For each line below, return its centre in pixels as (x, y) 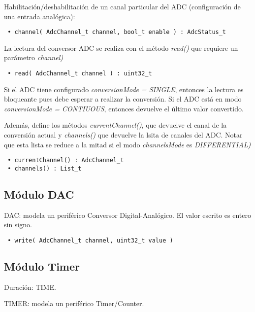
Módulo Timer (42, 266)
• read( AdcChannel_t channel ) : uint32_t (80, 74)
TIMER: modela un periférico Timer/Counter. (74, 303)
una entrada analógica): (40, 16)
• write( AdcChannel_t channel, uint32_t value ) (90, 240)
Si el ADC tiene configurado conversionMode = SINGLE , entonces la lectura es (124, 89)
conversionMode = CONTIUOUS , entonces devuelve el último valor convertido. (124, 108)
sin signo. (18, 225)
